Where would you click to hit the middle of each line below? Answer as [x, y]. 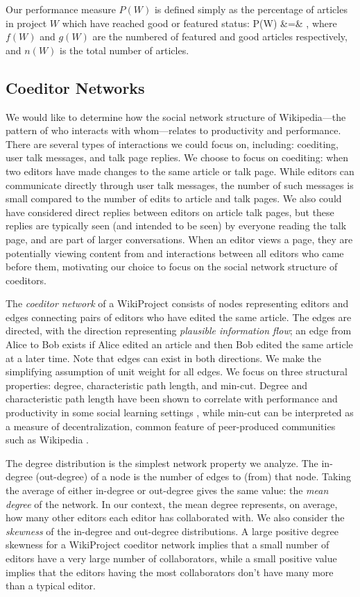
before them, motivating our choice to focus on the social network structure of [172, 267]
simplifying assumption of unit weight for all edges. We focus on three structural [177, 371]
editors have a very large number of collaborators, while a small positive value [171, 558]
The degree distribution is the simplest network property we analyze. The [162, 463]
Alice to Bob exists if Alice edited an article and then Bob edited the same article [179, 344]
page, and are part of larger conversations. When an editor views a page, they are [179, 239]
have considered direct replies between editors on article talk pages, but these [170, 212]
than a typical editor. [51, 586]
